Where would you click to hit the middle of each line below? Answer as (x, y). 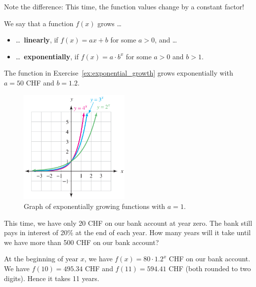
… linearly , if (37, 40)
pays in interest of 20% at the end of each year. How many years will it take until (128, 232)
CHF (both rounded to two (210, 268)
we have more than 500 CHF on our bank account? (82, 242)
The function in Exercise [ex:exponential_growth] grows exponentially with (119, 73)
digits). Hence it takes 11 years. (52, 278)
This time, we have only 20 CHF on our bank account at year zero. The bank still (128, 223)
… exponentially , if (47, 56)
